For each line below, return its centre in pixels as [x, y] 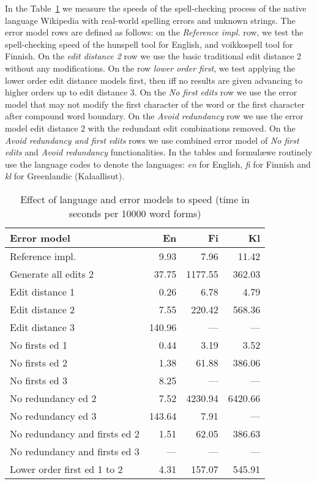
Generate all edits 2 [52, 274]
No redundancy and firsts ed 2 [75, 433]
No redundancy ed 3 [53, 415]
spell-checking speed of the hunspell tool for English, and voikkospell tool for [149, 44]
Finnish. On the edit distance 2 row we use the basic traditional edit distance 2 [153, 56]
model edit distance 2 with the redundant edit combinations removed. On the [150, 128]
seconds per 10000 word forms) [135, 213]
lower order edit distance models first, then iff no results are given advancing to [154, 80]
